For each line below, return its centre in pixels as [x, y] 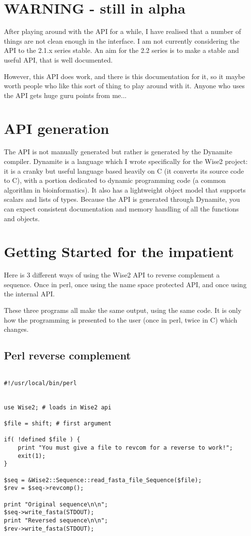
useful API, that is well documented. [58, 59]
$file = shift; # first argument [58, 423]
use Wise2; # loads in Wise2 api [58, 407]
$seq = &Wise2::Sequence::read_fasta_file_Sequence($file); [103, 480]
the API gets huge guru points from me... [65, 95]
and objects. [22, 218]
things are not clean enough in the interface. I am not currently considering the [122, 41]
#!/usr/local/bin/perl [40, 383]
